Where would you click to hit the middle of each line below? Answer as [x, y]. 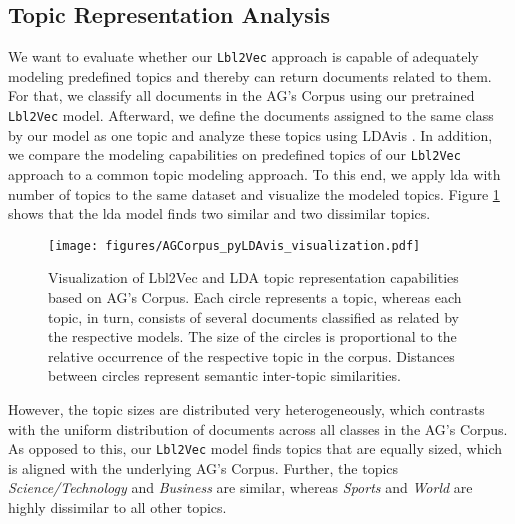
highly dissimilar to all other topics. [117, 506]
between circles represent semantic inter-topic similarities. [224, 375]
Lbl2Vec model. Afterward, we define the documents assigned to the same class [251, 115]
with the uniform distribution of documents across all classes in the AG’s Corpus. [258, 428]
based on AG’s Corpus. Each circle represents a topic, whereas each [255, 296]
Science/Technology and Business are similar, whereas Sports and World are [240, 487]
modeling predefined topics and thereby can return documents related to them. [250, 75]
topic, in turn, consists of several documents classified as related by [253, 316]
